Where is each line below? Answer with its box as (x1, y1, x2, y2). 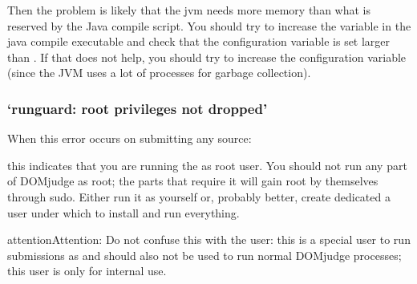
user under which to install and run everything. (7, 204, 240, 221)
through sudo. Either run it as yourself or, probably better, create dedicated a (7, 188, 391, 205)
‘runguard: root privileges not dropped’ (7, 98, 268, 118)
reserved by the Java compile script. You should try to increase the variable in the (7, 17, 411, 34)
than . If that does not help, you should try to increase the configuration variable (7, 48, 407, 65)
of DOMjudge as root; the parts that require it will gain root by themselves (7, 172, 379, 189)
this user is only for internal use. (7, 262, 167, 279)
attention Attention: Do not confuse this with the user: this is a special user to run (7, 231, 411, 248)
